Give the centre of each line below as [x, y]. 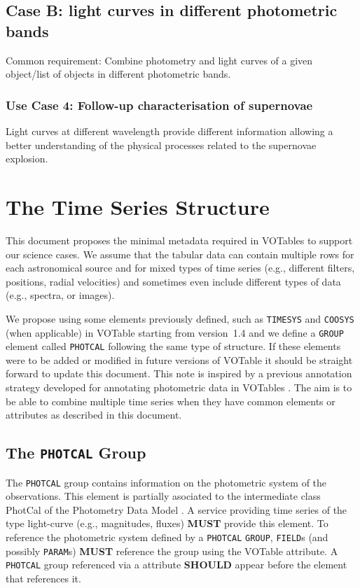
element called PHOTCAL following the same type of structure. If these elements [173, 346]
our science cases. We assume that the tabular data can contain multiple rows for [180, 254]
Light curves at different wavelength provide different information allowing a [169, 131]
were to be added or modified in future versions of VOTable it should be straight [179, 359]
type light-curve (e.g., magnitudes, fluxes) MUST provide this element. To [167, 523]
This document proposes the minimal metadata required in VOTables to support [179, 240]
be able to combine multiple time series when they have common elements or [171, 401]
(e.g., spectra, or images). [60, 295]
